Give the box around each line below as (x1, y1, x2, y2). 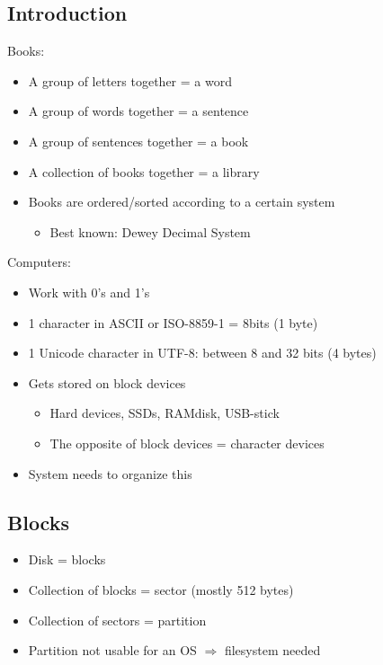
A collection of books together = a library (28, 162, 260, 181)
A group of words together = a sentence (28, 102, 249, 120)
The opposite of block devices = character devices (49, 433, 325, 452)
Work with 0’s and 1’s (28, 282, 150, 301)
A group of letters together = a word (28, 71, 232, 90)
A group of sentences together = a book (28, 131, 249, 150)
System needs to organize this (28, 464, 192, 483)
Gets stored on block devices (28, 373, 186, 392)
